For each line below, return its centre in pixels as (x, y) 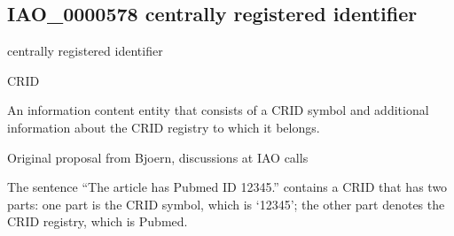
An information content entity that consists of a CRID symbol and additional (218, 110)
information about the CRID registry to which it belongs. (164, 127)
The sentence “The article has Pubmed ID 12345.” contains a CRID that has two (227, 187)
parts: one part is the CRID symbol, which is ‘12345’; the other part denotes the (226, 204)
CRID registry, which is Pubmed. (98, 221)
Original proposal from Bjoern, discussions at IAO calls (158, 157)
